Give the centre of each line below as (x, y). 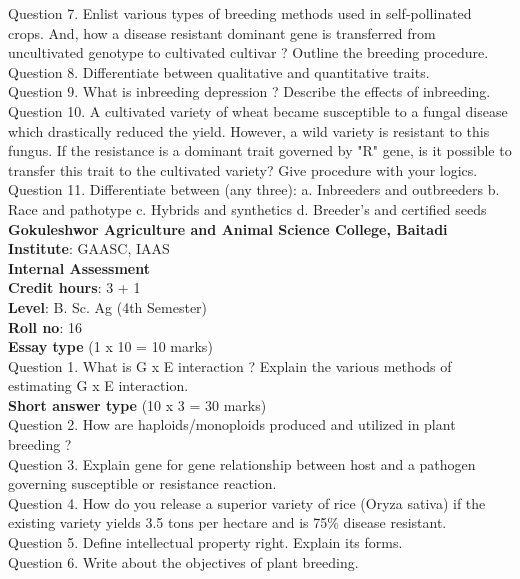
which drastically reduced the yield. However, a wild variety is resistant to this (249, 130)
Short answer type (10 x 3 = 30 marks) (137, 404)
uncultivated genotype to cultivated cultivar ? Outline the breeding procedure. (248, 52)
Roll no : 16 (45, 326)
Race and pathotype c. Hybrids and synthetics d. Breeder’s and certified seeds (247, 208)
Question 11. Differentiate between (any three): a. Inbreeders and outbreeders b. (254, 189)
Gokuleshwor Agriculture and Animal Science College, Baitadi (228, 228)
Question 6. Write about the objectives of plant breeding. (183, 561)
